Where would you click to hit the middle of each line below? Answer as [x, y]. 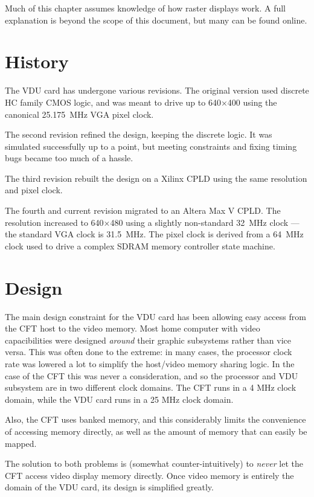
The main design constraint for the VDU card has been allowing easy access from [155, 316]
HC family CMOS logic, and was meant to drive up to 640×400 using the [141, 102]
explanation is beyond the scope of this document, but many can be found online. [156, 20]
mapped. [21, 443]
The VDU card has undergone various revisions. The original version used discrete [157, 90]
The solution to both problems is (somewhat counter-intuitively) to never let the [154, 463]
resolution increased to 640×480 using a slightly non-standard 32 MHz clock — [152, 222]
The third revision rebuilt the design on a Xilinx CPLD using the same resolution [156, 178]
